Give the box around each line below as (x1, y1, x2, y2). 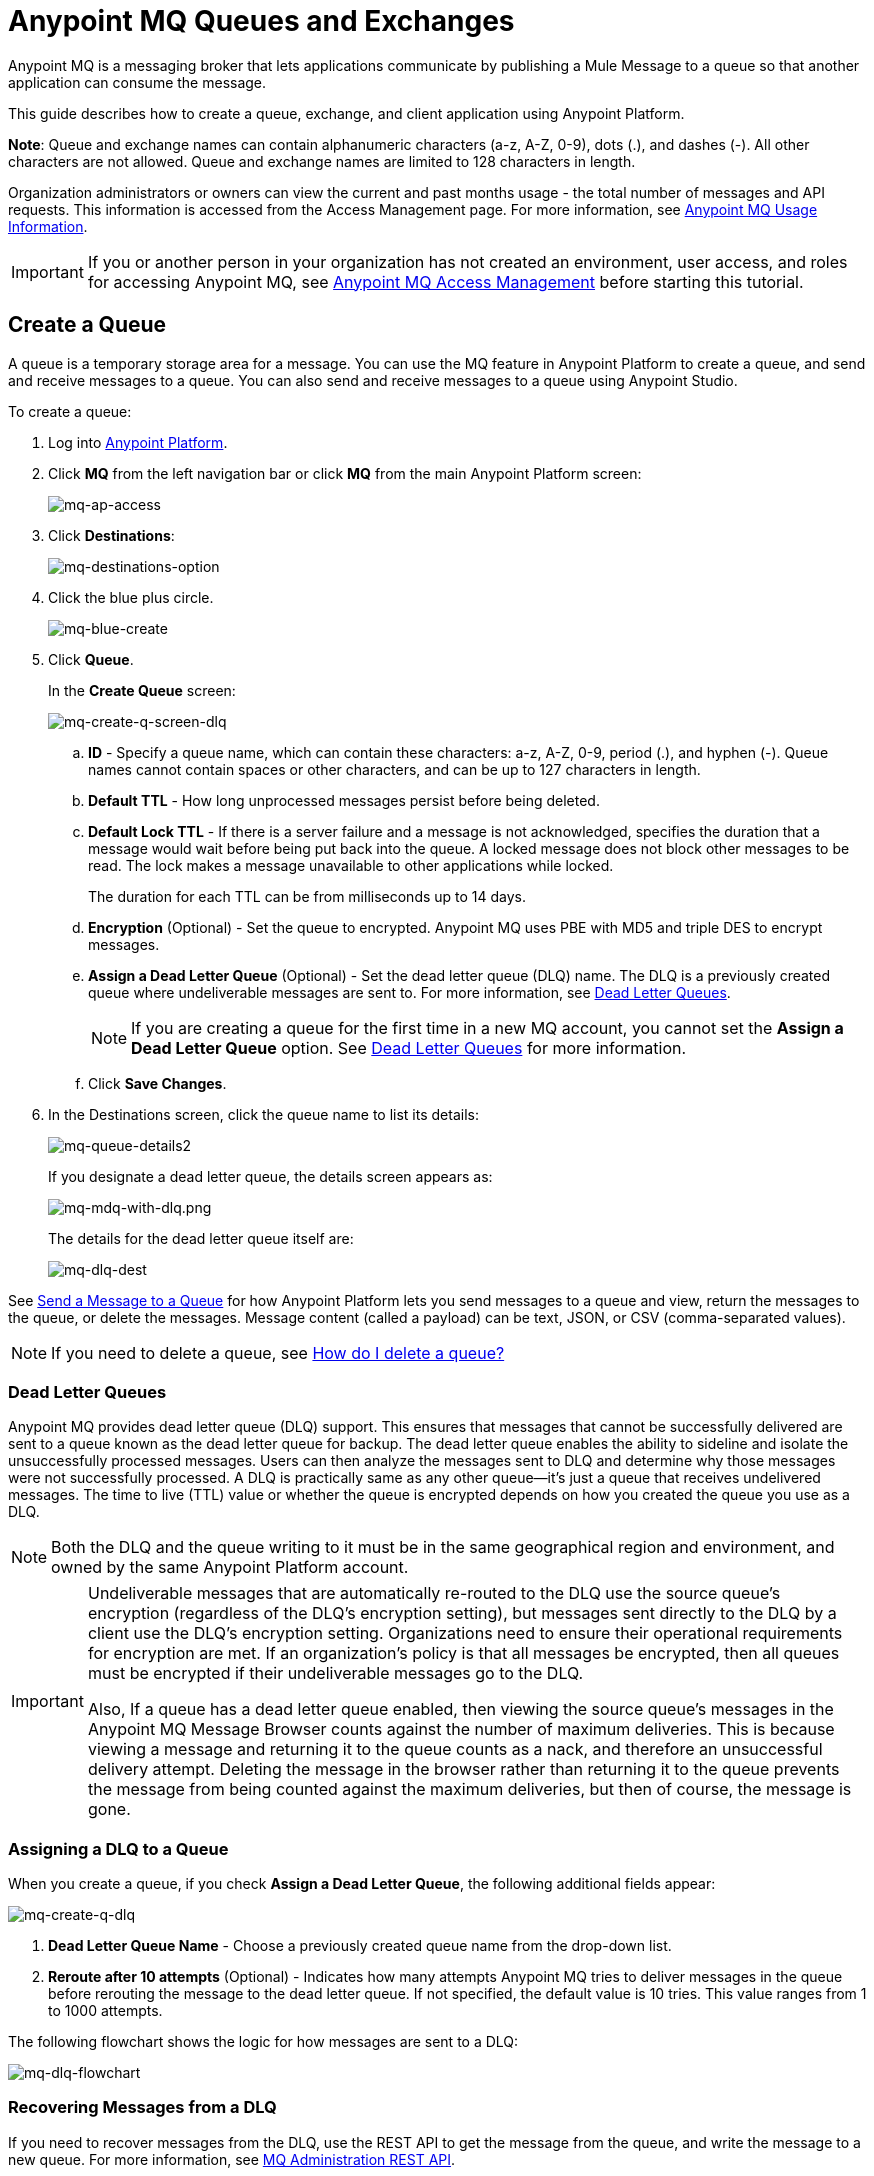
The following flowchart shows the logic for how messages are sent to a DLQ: (8, 2033, 519, 2051)
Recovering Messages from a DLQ (8, 2097, 277, 2118)
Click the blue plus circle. (48, 588, 214, 606)
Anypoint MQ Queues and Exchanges (8, 4, 515, 38)
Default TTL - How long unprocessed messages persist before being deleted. (88, 791, 600, 809)
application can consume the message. (8, 73, 267, 91)
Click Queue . (48, 650, 134, 668)
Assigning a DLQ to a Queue (8, 1838, 229, 1859)
